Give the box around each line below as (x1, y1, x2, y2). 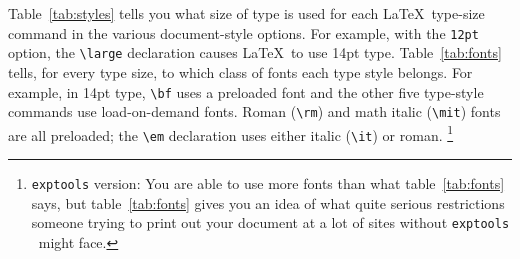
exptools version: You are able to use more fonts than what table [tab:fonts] (31, 173, 505, 194)
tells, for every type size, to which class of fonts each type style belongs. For (8, 61, 473, 82)
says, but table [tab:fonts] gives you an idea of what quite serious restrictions (31, 192, 505, 213)
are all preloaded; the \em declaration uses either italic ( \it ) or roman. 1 (8, 121, 454, 145)
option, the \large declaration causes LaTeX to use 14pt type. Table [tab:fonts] (8, 42, 502, 63)
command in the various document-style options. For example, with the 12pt (8, 22, 479, 43)
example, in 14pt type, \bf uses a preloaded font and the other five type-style (8, 81, 484, 102)
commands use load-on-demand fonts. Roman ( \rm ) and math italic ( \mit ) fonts (8, 101, 501, 122)
